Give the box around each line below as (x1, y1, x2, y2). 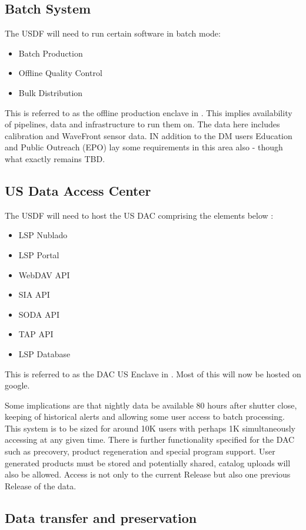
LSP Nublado (18, 229, 68, 241)
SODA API (18, 308, 60, 320)
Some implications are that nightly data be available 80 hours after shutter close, (5, 399, 297, 411)
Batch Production (18, 47, 83, 59)
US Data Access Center (5, 181, 151, 199)
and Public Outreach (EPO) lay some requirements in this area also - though (5, 141, 283, 153)
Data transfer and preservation (5, 508, 197, 526)
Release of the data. (5, 479, 76, 492)
